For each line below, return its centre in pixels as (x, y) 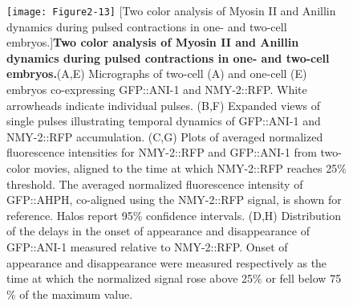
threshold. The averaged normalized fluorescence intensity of (155, 184)
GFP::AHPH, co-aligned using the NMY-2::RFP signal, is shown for (174, 200)
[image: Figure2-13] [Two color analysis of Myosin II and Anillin (171, 10)
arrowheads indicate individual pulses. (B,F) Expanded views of (164, 105)
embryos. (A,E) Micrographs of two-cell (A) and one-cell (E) (157, 73)
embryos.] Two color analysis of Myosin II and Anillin (153, 42)
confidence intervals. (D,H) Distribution (243, 215)
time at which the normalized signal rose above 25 (130, 278)
